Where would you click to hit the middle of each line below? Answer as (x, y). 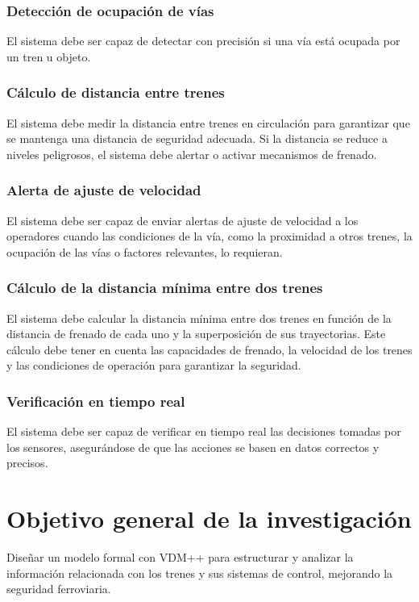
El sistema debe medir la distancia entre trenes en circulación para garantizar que (208, 122)
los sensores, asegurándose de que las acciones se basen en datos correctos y (193, 447)
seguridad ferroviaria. (59, 589)
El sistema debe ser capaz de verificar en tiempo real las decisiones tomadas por (204, 431)
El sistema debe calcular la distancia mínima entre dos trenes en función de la (199, 318)
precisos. (27, 463)
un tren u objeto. (49, 56)
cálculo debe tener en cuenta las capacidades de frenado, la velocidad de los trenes (209, 349)
